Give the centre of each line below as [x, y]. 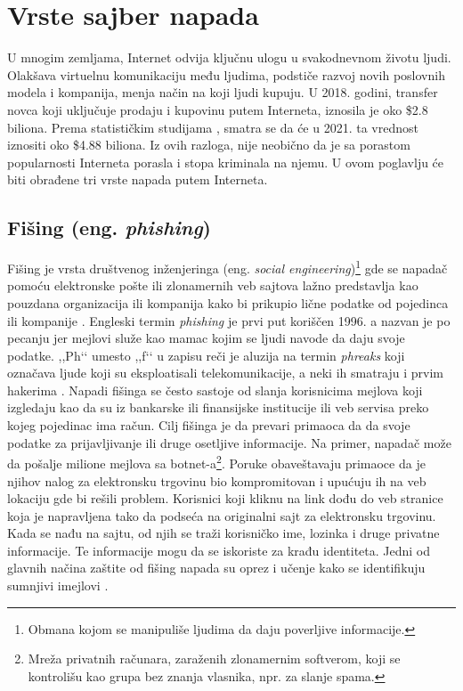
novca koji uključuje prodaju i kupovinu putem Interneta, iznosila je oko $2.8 [218, 109]
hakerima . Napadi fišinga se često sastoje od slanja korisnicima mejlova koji [215, 390]
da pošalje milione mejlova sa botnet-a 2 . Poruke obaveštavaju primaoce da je [216, 462]
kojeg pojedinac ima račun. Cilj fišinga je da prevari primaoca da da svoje [209, 425]
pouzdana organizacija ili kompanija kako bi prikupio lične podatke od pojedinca [228, 302]
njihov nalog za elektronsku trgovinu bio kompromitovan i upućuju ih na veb [217, 480]
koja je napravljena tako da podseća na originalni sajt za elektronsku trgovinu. [222, 515]
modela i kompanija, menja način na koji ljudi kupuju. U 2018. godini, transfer [223, 92]
